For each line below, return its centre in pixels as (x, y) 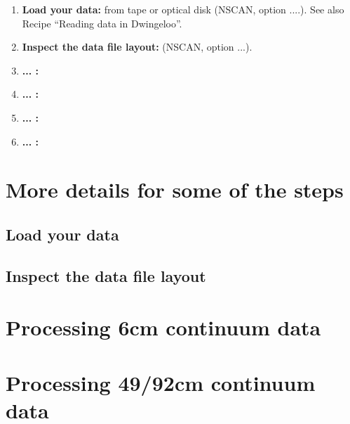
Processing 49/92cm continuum (161, 382)
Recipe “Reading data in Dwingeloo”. (102, 23)
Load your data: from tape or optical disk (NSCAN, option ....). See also (183, 9)
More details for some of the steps (175, 189)
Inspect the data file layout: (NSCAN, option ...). (137, 47)
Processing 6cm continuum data (163, 327)
